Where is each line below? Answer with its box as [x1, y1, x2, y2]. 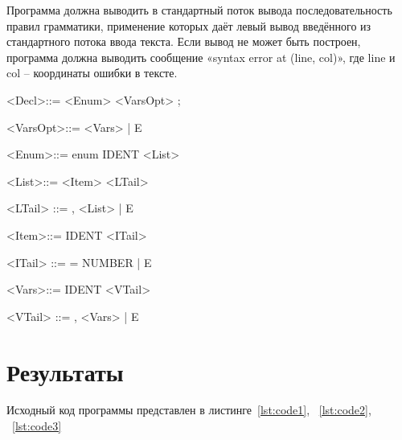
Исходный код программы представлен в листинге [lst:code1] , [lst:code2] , [6, 401, 371, 418]
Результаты [6, 355, 124, 388]
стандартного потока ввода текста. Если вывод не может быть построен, [6, 33, 361, 50]
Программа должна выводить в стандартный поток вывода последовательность [6, 2, 392, 18]
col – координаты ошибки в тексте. [6, 64, 178, 81]
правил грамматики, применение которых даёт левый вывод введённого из [6, 17, 371, 34]
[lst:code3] [12, 417, 62, 434]
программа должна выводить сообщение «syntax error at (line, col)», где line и [6, 48, 396, 65]
